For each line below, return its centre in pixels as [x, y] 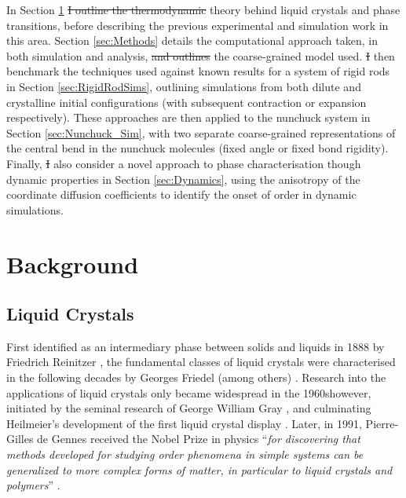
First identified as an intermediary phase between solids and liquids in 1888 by [196, 346]
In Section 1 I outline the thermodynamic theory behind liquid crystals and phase [203, 9]
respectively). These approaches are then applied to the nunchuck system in [188, 117]
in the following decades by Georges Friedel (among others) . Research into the [196, 377]
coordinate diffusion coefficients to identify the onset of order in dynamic [181, 194]
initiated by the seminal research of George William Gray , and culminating [189, 408]
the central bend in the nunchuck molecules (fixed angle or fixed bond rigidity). [198, 148]
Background [73, 264]
